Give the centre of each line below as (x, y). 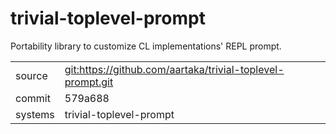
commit (33, 98)
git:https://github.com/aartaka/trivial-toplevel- (174, 69)
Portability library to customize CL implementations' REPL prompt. (146, 46)
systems (35, 114)
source (31, 75)
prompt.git (89, 82)
